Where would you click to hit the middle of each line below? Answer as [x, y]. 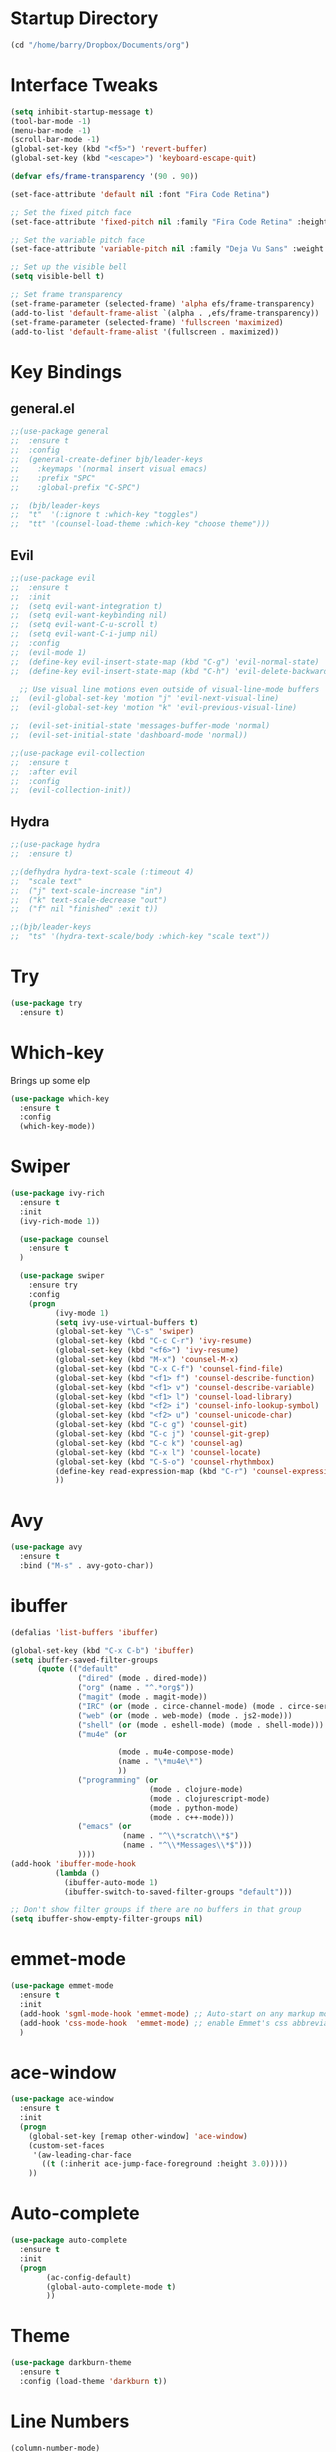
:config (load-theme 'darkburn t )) [93, 2381]
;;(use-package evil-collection [77, 753]
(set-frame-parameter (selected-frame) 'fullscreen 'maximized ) [147, 322]
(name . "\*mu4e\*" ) [160, 1762]
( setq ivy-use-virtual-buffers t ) [126, 1322]
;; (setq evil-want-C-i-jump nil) [84, 634]
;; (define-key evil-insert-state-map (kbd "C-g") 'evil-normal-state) [165, 662]
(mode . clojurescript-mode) [209, 1798]
